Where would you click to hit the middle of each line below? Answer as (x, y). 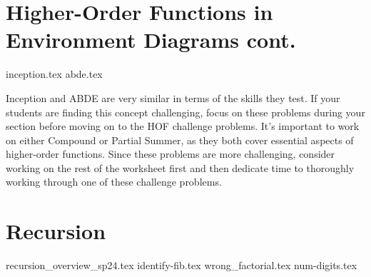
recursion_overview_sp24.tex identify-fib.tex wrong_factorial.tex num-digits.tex (182, 265)
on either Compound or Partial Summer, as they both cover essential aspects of (180, 140)
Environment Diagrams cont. (151, 40)
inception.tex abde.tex (54, 74)
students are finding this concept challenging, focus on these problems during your (185, 112)
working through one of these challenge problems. (114, 182)
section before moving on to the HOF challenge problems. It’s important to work (183, 126)
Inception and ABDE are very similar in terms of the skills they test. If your (173, 97)
